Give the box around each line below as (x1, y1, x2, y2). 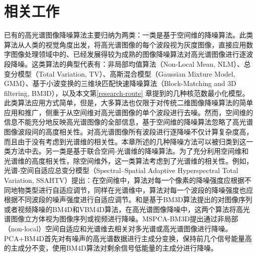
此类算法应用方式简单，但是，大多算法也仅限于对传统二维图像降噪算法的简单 (4, 97, 253, 108)
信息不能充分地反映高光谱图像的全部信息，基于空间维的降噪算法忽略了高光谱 (4, 117, 253, 127)
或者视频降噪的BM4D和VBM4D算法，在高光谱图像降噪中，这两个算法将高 (4, 204, 243, 214)
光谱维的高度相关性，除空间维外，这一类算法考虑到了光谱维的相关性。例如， (4, 155, 253, 166)
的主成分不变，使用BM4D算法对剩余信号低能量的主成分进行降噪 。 (4, 243, 218, 253)
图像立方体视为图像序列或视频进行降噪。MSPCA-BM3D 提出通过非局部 (10, 213, 238, 224)
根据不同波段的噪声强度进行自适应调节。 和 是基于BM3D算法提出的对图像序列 (4, 194, 253, 205)
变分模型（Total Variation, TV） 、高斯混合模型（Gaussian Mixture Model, (4, 68, 235, 79)
